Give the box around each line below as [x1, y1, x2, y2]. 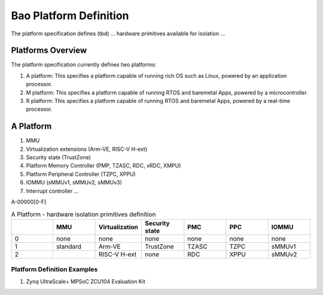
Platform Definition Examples [11, 265, 98, 273]
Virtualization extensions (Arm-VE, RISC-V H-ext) [26, 145, 148, 153]
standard [56, 242, 82, 251]
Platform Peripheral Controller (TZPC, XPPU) [26, 171, 136, 178]
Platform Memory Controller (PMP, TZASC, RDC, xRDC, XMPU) [26, 162, 181, 169]
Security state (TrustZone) [26, 154, 91, 161]
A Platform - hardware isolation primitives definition [11, 210, 156, 218]
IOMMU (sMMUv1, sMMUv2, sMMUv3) [26, 179, 123, 186]
